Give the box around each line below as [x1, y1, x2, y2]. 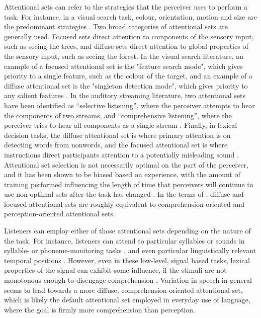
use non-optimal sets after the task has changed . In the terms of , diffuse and [4, 189, 244, 199]
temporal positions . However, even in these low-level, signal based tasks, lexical [4, 255, 250, 265]
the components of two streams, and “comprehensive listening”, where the [4, 110, 232, 120]
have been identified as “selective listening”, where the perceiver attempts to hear [4, 100, 255, 110]
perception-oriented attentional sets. [4, 208, 115, 219]
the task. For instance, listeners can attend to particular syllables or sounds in [4, 235, 245, 246]
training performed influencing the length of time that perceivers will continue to [4, 179, 253, 189]
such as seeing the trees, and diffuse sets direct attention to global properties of [4, 41, 248, 51]
